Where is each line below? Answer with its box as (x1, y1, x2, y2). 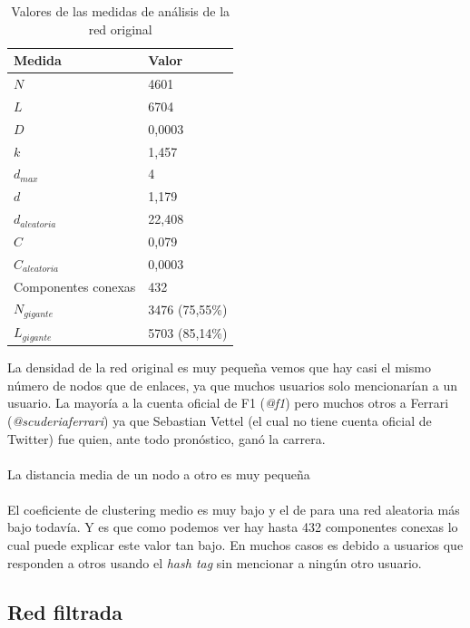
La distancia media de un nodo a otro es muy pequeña (7, 464, 310, 483)
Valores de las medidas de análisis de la (11, 2, 230, 20)
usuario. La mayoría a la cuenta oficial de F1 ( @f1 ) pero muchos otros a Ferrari (7, 393, 449, 412)
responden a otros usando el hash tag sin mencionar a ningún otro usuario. (7, 553, 422, 572)
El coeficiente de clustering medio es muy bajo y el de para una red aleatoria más (7, 499, 460, 518)
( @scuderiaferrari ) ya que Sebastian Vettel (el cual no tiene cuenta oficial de (7, 411, 432, 430)
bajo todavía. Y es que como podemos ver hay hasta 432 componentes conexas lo (7, 517, 458, 536)
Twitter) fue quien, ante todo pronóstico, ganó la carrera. (7, 429, 326, 448)
